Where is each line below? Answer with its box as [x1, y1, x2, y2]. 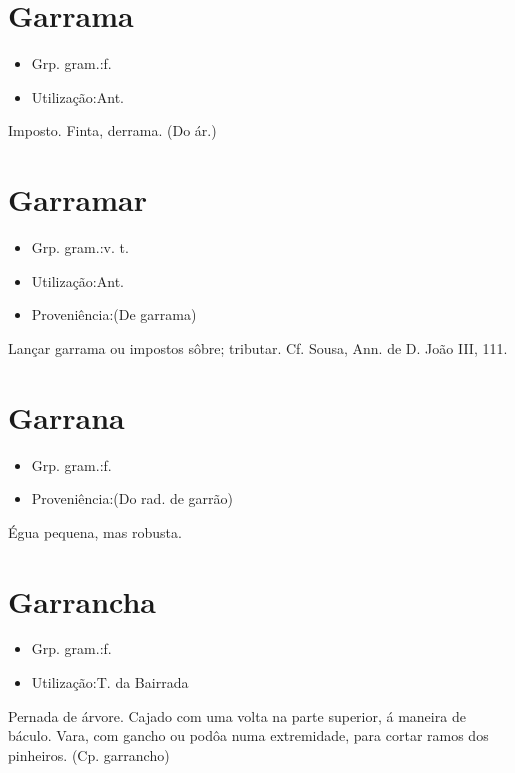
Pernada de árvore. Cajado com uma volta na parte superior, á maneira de [8, 705, 466, 726]
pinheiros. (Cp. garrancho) [8, 744, 170, 765]
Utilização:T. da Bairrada [31, 672, 189, 693]
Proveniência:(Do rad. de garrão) [31, 488, 234, 509]
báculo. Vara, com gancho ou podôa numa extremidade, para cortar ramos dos [8, 725, 489, 746]
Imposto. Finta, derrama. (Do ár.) [8, 120, 217, 141]
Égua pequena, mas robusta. [8, 521, 182, 542]
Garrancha [8, 580, 157, 621]
